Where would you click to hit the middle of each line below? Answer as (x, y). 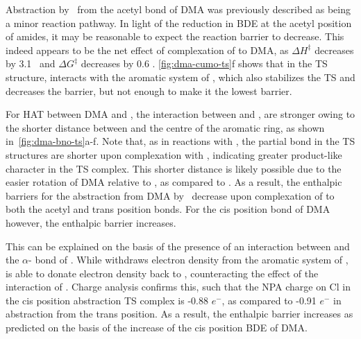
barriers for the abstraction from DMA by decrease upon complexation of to (170, 195)
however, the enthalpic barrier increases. (91, 222)
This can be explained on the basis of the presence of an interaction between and (178, 246)
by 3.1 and (31, 63)
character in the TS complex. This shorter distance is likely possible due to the (174, 168)
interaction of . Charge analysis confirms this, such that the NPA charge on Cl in (178, 287)
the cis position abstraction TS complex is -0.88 (107, 300)
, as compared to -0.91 (269, 300)
